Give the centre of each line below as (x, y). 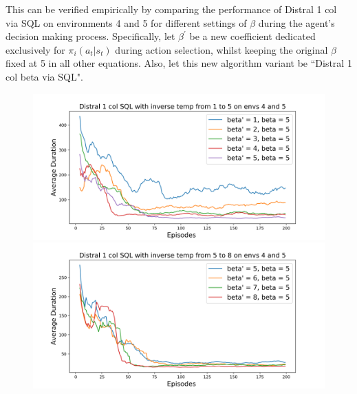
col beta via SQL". (44, 76)
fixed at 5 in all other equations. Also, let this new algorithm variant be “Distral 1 (179, 63)
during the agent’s (296, 22)
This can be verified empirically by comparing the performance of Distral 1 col (171, 9)
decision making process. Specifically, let (90, 36)
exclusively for (35, 49)
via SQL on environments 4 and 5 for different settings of (126, 22)
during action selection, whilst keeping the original (221, 49)
